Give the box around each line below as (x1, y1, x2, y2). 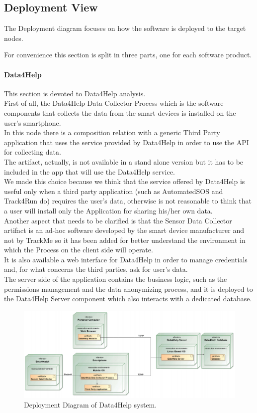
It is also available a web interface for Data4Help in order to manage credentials (4, 254, 248, 264)
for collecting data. (4, 147, 61, 157)
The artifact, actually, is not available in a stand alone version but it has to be (4, 156, 244, 167)
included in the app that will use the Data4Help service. (4, 166, 175, 177)
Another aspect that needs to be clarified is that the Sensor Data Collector (4, 215, 232, 225)
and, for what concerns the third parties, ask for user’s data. (4, 264, 188, 274)
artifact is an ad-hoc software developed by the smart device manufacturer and (4, 225, 245, 235)
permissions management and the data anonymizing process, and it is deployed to (4, 283, 253, 294)
